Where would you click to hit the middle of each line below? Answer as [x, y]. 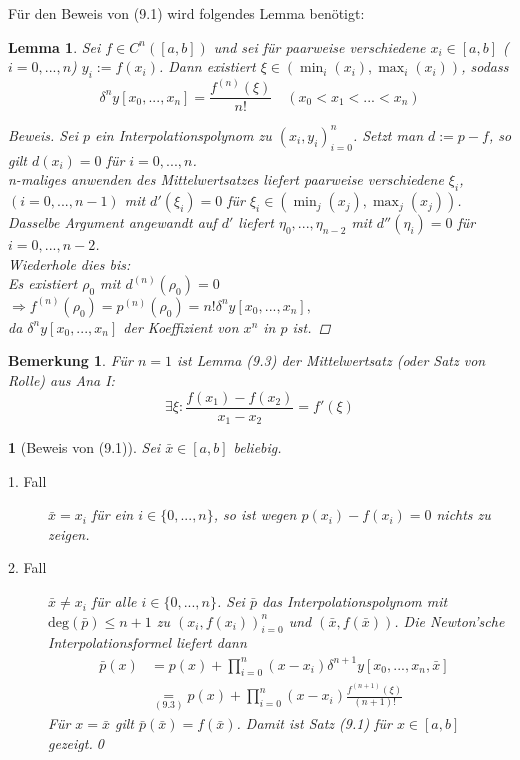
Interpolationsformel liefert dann [147, 642]
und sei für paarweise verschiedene [319, 46]
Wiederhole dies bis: [69, 263]
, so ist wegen [255, 514]
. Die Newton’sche [449, 620]
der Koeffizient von [181, 326]
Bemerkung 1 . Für [70, 360]
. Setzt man [388, 134]
